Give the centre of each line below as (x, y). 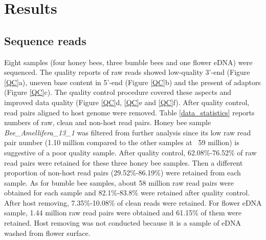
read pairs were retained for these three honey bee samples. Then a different (124, 162)
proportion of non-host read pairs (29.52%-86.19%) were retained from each (123, 173)
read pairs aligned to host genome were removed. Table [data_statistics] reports (129, 112)
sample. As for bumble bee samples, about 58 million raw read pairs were (119, 182)
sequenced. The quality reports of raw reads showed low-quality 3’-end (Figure (127, 72)
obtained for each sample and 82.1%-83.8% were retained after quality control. (127, 193)
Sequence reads (45, 40)
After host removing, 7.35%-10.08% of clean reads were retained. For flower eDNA (133, 202)
